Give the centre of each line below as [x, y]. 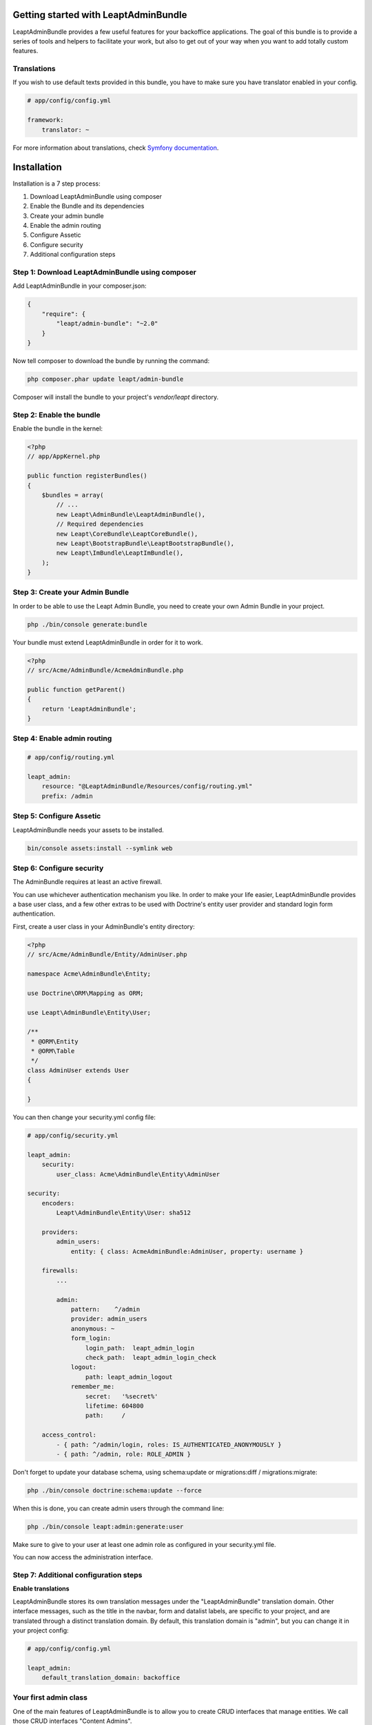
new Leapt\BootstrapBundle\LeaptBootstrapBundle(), [145, 543]
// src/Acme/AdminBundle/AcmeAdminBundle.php [105, 670]
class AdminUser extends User [78, 1070]
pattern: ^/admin [105, 1310]
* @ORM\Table [53, 1051]
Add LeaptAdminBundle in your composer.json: [80, 286]
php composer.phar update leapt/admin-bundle [105, 379]
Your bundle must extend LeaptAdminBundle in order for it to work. [108, 642]
